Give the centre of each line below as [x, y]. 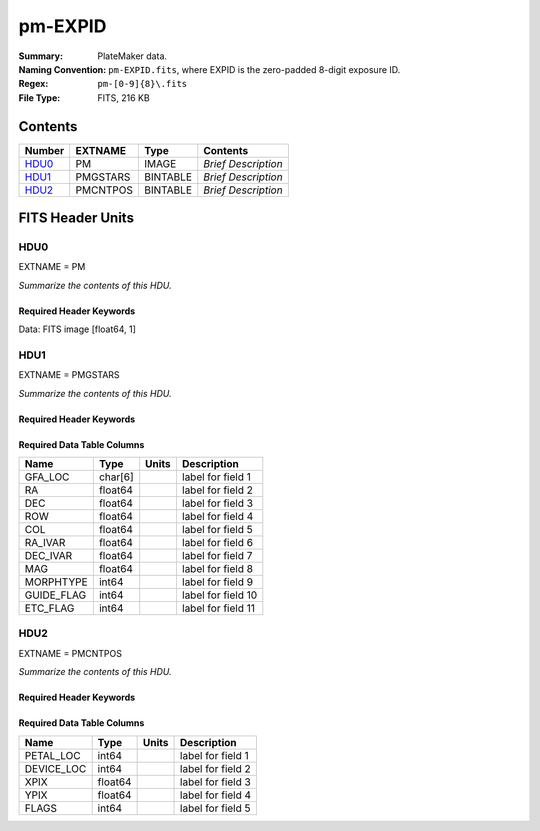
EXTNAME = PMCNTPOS [70, 653]
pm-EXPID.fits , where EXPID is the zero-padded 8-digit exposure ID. [254, 69]
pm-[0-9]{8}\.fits [142, 84]
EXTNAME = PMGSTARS [69, 375]
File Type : [39, 97]
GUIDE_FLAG [55, 595]
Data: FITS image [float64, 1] [77, 329]
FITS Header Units [76, 218]
